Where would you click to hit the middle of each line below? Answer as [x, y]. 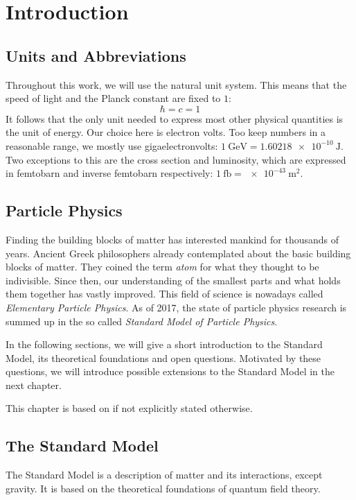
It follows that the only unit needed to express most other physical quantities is [175, 118]
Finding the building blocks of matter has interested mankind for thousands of [172, 239]
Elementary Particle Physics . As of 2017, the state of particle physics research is [176, 307]
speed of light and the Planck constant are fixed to [113, 98]
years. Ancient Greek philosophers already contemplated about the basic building [178, 253]
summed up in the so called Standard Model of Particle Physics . [142, 321]
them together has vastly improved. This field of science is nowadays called [164, 294]
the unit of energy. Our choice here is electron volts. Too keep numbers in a [166, 132]
